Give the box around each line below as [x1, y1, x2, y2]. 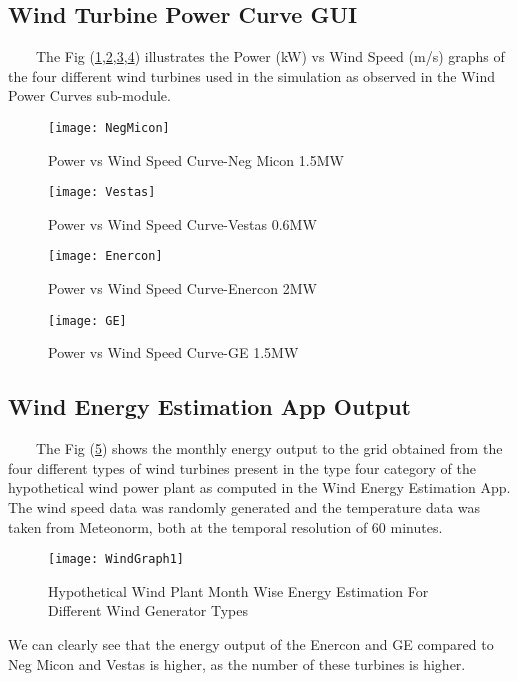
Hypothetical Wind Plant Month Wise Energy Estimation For [48, 580, 429, 601]
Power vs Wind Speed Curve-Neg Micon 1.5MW [48, 149, 344, 170]
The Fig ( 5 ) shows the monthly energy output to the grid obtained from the [35, 438, 503, 459]
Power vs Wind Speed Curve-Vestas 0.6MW [48, 213, 317, 234]
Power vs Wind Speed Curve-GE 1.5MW [48, 342, 299, 363]
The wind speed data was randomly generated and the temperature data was [8, 496, 481, 517]
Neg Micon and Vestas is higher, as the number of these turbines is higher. [8, 653, 466, 674]
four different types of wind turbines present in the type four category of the [8, 457, 476, 478]
